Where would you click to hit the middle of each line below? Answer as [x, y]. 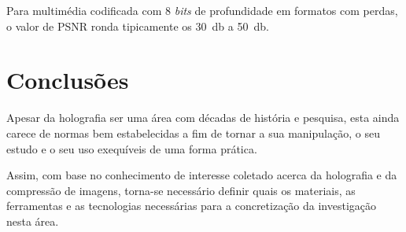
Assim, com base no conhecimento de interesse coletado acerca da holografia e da [202, 175]
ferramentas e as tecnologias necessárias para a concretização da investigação [192, 206]
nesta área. [33, 221]
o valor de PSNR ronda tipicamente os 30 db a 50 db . [138, 26]
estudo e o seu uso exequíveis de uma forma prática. [132, 148]
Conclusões [68, 80]
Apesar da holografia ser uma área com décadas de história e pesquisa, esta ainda [203, 118]
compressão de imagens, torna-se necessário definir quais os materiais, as [181, 190]
